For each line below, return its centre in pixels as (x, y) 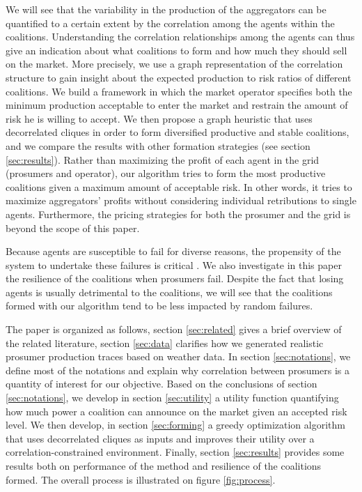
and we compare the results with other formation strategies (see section (158, 145)
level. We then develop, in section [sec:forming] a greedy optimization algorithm (175, 425)
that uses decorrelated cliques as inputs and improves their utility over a (160, 438)
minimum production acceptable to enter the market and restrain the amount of (177, 105)
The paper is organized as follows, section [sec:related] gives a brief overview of (174, 329)
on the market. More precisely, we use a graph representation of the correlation (174, 64)
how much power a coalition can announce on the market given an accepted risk (176, 411)
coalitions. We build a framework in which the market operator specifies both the (179, 91)
